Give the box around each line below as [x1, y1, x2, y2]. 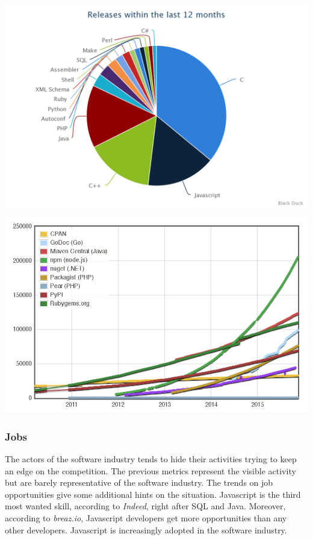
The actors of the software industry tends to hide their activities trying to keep [5, 453, 297, 465]
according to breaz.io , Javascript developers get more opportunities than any [5, 511, 287, 524]
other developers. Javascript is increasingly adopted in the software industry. [5, 523, 287, 536]
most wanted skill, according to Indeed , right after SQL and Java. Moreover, [5, 500, 286, 512]
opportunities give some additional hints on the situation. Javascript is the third [5, 488, 301, 500]
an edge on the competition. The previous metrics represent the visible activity [5, 464, 296, 477]
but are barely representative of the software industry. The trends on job [5, 476, 273, 489]
